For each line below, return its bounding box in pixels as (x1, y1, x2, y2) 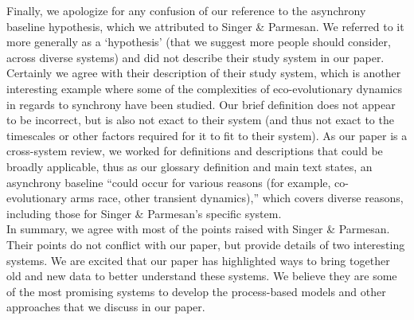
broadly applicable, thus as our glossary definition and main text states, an (6, 158, 373, 174)
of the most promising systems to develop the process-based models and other (6, 283, 386, 299)
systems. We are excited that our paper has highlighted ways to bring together (6, 252, 390, 268)
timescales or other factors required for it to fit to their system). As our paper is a (6, 127, 408, 143)
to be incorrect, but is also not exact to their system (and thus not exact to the (6, 111, 394, 128)
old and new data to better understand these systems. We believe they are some (6, 267, 397, 284)
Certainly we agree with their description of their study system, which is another (6, 64, 401, 81)
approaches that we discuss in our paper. (6, 299, 205, 315)
